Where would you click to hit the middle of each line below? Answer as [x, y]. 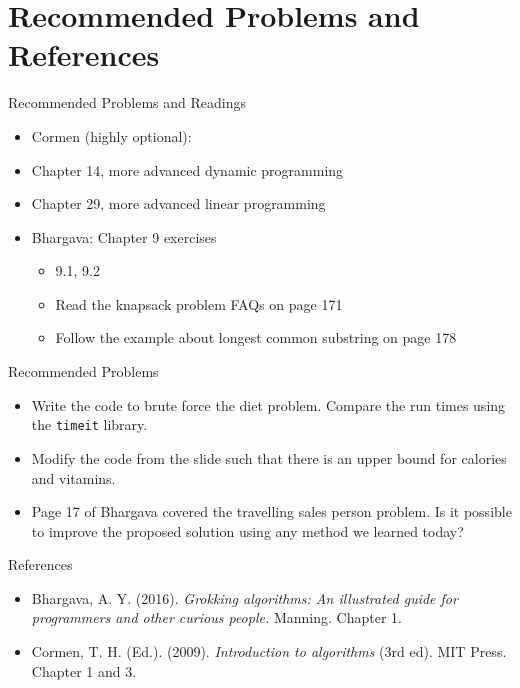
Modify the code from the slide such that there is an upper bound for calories [269, 457]
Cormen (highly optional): [111, 135]
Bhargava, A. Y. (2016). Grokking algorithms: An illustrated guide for [244, 597]
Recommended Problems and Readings [127, 102]
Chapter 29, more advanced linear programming [178, 203]
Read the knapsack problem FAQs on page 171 [199, 303]
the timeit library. [89, 424]
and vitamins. [73, 477]
